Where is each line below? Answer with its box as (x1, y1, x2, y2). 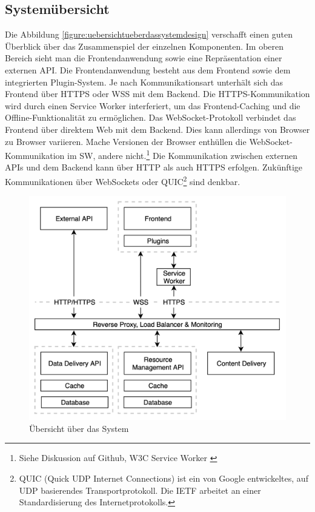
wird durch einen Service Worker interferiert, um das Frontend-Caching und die (5, 99, 300, 112)
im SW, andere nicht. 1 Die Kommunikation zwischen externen (67, 147, 297, 161)
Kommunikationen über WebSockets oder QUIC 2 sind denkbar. (5, 173, 240, 187)
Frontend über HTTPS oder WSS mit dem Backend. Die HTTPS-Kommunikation (5, 87, 310, 100)
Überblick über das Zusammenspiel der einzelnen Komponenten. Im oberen (5, 39, 284, 52)
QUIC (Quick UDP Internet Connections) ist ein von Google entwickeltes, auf (19, 471, 308, 484)
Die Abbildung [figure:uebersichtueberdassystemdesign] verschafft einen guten (5, 28, 293, 41)
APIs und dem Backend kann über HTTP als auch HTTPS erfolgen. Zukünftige (5, 161, 303, 173)
